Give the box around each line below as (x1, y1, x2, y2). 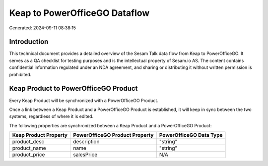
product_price (12, 151, 45, 158)
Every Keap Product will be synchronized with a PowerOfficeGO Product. (9, 97, 159, 104)
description (72, 138, 100, 145)
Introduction (9, 38, 49, 46)
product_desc (12, 138, 45, 145)
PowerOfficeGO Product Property (72, 132, 154, 139)
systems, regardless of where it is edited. (9, 113, 94, 119)
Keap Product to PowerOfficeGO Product (9, 84, 138, 93)
